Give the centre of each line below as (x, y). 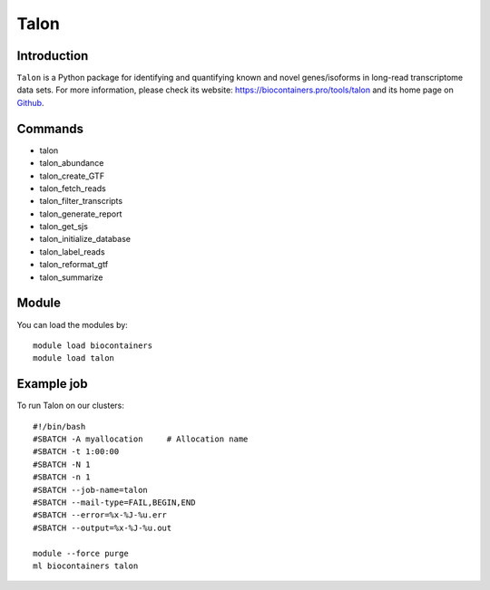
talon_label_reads (72, 251)
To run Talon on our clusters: (70, 406)
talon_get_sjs (64, 227)
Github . (30, 102)
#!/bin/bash (59, 426)
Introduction (53, 56)
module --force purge (81, 553)
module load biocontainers (93, 345)
